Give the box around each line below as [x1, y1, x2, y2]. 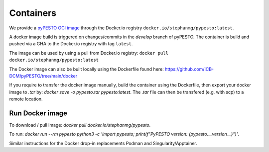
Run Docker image [9, 109, 67, 117]
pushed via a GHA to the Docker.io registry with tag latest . [9, 41, 133, 47]
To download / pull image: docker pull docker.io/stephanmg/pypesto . [9, 122, 151, 128]
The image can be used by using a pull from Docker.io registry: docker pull [9, 50, 169, 56]
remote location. [9, 96, 43, 102]
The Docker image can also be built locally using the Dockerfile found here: [9, 66, 164, 72]
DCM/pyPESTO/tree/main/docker [9, 73, 77, 79]
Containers [9, 7, 57, 18]
